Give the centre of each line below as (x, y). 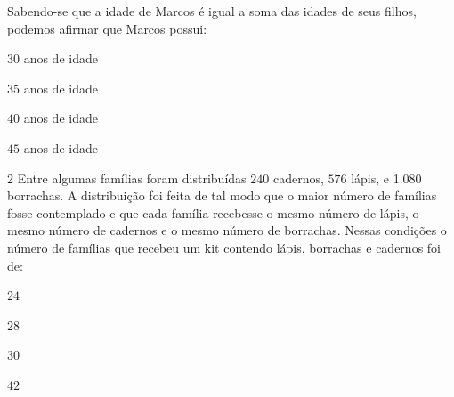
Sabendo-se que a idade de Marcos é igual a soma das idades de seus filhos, (212, 11)
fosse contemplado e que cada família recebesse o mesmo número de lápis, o (213, 212)
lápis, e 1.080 (386, 178)
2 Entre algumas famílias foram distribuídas (127, 178)
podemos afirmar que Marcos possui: (107, 28)
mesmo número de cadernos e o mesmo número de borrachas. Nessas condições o (227, 230)
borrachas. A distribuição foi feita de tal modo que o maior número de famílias (222, 195)
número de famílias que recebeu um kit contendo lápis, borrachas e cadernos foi (224, 247)
